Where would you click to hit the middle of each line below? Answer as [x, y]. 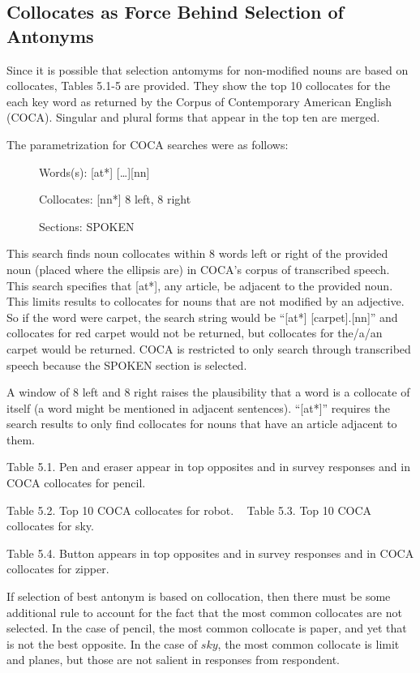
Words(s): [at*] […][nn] [94, 171]
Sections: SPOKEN [87, 226]
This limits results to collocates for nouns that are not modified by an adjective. [206, 301]
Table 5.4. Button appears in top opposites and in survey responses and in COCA [210, 553]
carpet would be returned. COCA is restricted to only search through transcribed [209, 348]
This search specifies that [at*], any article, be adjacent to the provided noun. [200, 285]
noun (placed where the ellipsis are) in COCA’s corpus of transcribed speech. [198, 269]
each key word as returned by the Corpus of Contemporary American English [199, 101]
